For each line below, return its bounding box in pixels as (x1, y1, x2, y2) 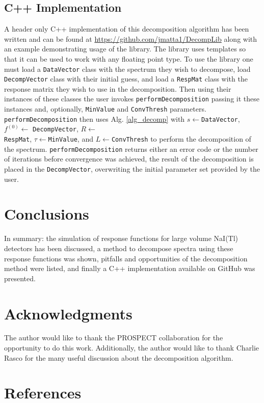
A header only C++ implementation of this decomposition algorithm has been (4, 23, 249, 34)
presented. (4, 273, 36, 283)
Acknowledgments (4, 303, 133, 324)
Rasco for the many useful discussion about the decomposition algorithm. (4, 352, 233, 363)
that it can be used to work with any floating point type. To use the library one (4, 53, 253, 64)
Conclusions (4, 203, 89, 224)
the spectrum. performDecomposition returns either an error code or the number (4, 143, 258, 154)
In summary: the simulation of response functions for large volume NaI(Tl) (4, 233, 239, 244)
